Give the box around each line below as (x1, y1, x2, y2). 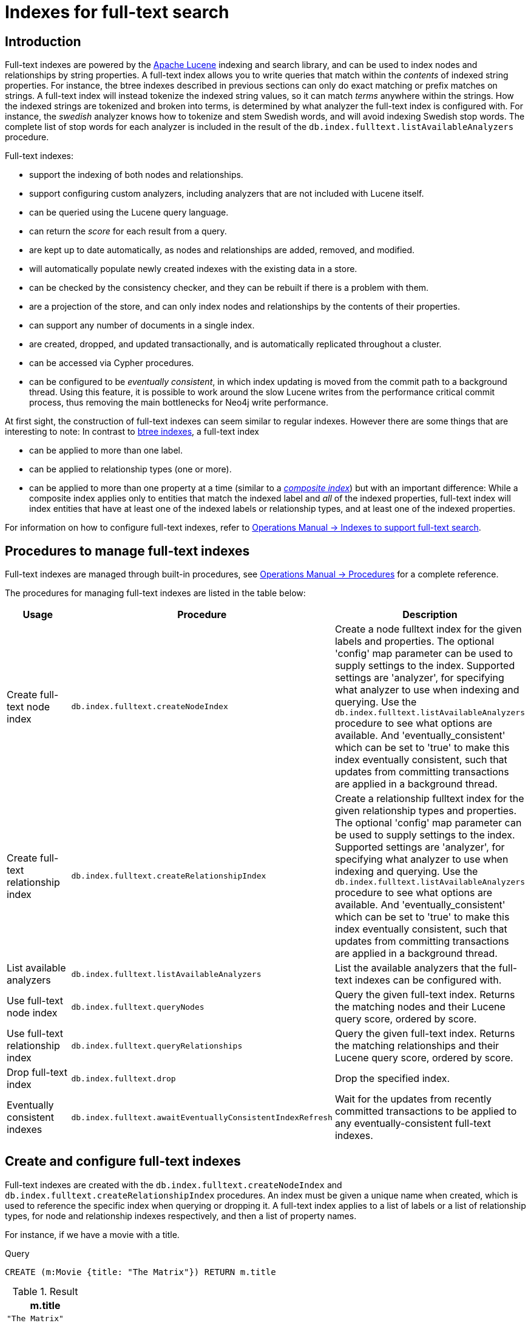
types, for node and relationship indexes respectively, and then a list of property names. (5, 1210, 357, 1221)
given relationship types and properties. (334, 804, 517, 817)
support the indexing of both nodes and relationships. (29, 169, 243, 180)
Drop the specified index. (334, 1072, 450, 1085)
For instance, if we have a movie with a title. (5, 1229, 180, 1240)
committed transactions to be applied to (334, 1105, 517, 1118)
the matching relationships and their (334, 1039, 499, 1052)
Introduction (5, 33, 81, 49)
